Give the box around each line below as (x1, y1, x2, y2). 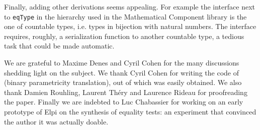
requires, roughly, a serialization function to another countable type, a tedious (4, 30, 244, 41)
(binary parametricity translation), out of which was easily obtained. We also (4, 77, 242, 87)
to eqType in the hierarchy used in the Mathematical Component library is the (4, 11, 247, 21)
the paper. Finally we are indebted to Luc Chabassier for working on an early (4, 96, 243, 107)
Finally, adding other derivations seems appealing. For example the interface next (4, 1, 255, 11)
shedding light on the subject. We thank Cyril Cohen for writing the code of (4, 67, 239, 77)
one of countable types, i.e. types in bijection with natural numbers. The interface (4, 21, 256, 31)
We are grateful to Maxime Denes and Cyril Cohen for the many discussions (4, 57, 239, 68)
